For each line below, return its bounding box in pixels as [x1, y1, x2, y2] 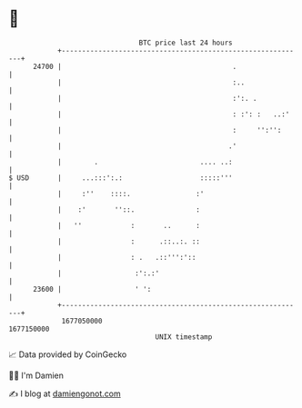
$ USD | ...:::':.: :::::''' [8, 173, 233, 183]
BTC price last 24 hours [138, 38, 233, 47]
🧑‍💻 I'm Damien [8, 370, 65, 381]
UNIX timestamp [155, 332, 213, 342]
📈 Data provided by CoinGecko [8, 349, 127, 360]
